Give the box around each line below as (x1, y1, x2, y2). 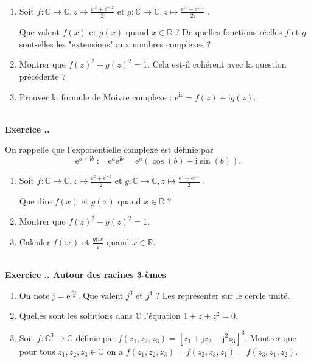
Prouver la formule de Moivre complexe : (19, 90, 172, 103)
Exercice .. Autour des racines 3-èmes (5, 268, 166, 281)
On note (19, 288, 50, 301)
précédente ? (19, 69, 66, 82)
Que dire (19, 194, 52, 207)
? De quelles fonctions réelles (175, 26, 282, 38)
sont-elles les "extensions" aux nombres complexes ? (19, 37, 211, 50)
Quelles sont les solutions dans (19, 309, 133, 322)
